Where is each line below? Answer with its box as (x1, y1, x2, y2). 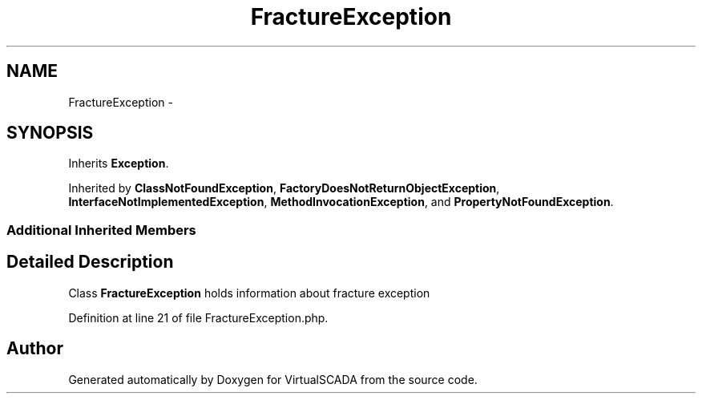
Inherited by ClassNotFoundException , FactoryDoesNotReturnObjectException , (68, 181, 500, 196)
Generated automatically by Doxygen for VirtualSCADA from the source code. (68, 372, 478, 386)
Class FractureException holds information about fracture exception (68, 285, 430, 300)
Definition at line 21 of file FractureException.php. (68, 310, 329, 325)
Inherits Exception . (68, 156, 169, 171)
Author (6, 338, 63, 359)
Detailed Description (6, 252, 174, 273)
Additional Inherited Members (6, 221, 196, 238)
